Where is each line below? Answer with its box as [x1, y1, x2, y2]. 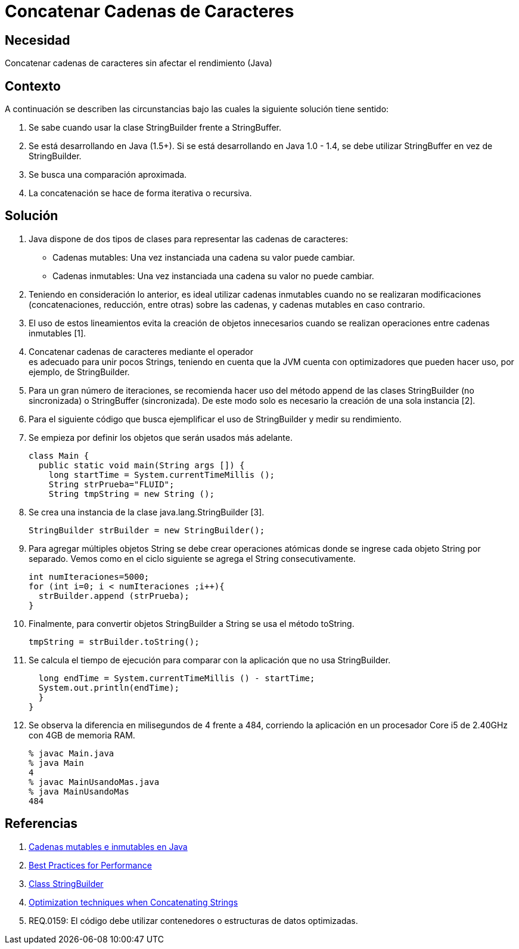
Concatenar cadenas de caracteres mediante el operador [29, 346, 254, 357]
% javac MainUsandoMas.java [29, 777, 160, 787]
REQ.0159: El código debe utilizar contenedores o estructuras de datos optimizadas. [29, 915, 358, 926]
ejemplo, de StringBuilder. [29, 366, 130, 377]
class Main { [29, 450, 89, 460]
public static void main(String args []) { [38, 460, 245, 470]
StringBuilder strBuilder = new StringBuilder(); [29, 525, 265, 535]
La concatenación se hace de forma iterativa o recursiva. [29, 188, 252, 199]
